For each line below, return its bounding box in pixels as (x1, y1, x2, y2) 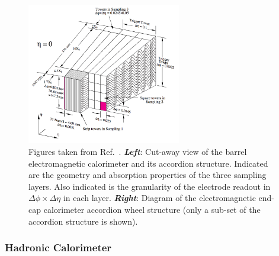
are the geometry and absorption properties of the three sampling (28, 168, 267, 181)
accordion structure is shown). (28, 215, 138, 227)
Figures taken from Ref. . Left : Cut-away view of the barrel (28, 145, 247, 158)
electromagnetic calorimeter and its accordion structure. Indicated (28, 157, 268, 169)
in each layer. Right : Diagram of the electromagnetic (63, 192, 256, 204)
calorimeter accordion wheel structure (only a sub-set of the (43, 203, 261, 215)
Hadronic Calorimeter (5, 240, 112, 255)
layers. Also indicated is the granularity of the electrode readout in (28, 180, 271, 192)
